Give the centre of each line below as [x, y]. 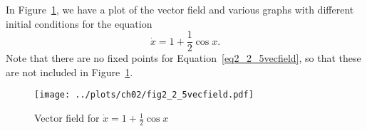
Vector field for [67, 118]
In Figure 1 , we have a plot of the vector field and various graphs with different [180, 9]
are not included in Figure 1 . [69, 72]
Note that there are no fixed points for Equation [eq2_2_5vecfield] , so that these [183, 58]
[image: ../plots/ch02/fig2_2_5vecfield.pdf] [144, 95]
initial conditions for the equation [79, 23]
